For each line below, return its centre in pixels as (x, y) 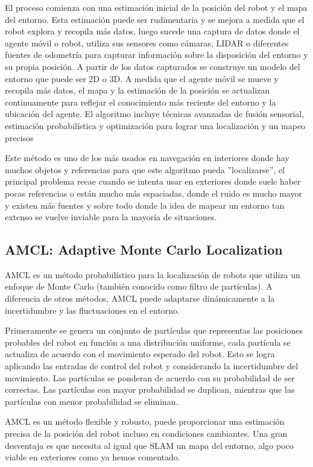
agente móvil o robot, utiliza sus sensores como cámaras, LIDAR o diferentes (147, 43)
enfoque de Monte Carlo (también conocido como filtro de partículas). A (139, 286)
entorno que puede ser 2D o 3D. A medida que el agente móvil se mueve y (142, 78)
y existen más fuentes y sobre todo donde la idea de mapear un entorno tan (145, 205)
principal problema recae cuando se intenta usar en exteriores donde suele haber (153, 181)
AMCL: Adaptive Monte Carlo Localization (144, 249)
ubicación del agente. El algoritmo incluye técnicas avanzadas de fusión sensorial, (155, 114)
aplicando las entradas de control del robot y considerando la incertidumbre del (152, 366)
